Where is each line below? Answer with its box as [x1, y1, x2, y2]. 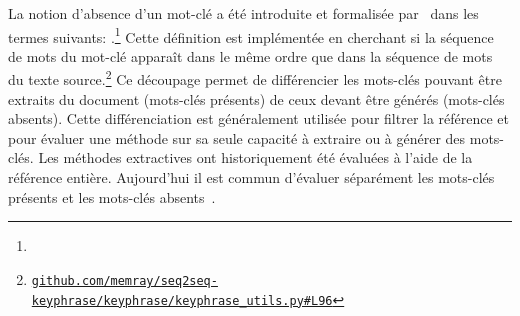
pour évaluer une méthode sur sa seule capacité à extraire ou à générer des [8, 127, 466, 148]
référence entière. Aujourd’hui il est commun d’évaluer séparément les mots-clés [8, 167, 495, 188]
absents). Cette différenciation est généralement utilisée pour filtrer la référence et [8, 108, 510, 129]
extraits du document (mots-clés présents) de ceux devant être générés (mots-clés [8, 88, 505, 109]
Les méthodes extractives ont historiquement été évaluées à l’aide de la [38, 147, 473, 168]
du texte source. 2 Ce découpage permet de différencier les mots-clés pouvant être [8, 66, 502, 90]
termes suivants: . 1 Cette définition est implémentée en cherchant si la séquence [8, 23, 494, 47]
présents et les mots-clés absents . [8, 186, 216, 207]
